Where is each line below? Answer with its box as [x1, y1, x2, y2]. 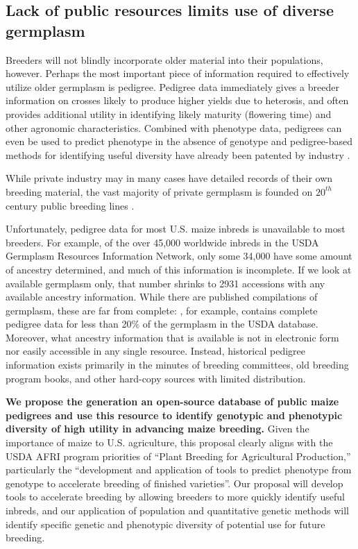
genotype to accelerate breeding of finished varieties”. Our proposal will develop [6, 475, 343, 490]
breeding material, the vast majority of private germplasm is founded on [6, 184, 313, 199]
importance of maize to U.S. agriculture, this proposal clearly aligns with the [6, 435, 333, 450]
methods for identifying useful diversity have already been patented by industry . [6, 147, 350, 162]
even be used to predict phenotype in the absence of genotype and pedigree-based [6, 134, 353, 149]
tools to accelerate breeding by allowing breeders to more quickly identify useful [6, 489, 345, 504]
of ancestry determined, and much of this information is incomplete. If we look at [6, 262, 352, 276]
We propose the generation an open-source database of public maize [6, 394, 339, 409]
